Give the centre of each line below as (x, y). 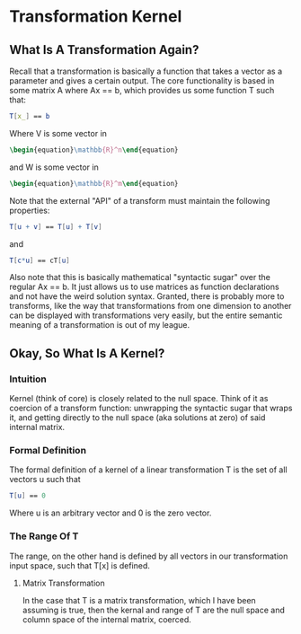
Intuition (28, 379)
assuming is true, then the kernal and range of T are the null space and (154, 610)
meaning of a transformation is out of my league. (100, 325)
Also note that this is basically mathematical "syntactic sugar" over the (140, 277)
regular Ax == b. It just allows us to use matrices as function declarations (145, 287)
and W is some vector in (54, 167)
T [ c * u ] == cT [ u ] (40, 260)
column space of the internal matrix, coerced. (106, 619)
